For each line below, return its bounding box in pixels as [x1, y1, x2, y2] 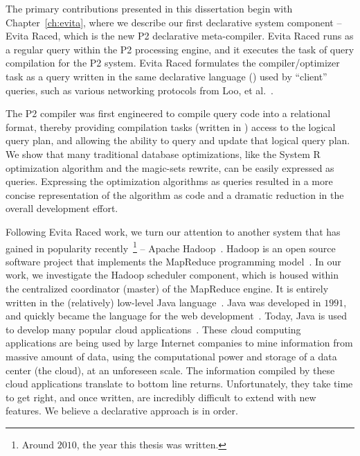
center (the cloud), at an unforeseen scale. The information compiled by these [6, 362, 335, 377]
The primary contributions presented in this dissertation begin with [6, 1, 293, 15]
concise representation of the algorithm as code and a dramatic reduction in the [6, 187, 344, 202]
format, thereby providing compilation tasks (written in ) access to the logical [6, 119, 336, 134]
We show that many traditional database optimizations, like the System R [6, 146, 321, 161]
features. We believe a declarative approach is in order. [6, 403, 238, 418]
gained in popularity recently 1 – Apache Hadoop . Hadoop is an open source [6, 238, 336, 255]
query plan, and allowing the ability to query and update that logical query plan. [6, 133, 350, 148]
